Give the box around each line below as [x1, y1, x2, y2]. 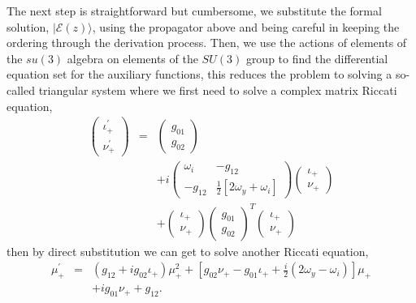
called [6, 81, 35, 98]
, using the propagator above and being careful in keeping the [92, 18, 400, 35]
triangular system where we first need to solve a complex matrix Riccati [38, 81, 397, 98]
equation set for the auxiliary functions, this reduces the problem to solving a [6, 66, 392, 83]
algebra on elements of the [67, 49, 198, 66]
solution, [6, 18, 50, 35]
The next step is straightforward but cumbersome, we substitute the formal [6, 2, 382, 19]
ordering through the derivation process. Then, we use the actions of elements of [6, 34, 407, 51]
